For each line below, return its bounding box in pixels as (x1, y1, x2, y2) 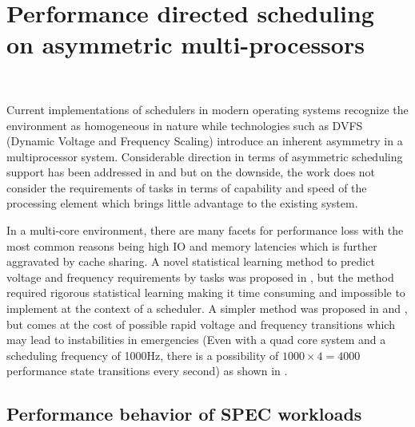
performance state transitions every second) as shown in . (6, 362, 288, 379)
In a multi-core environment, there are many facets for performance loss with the (6, 222, 404, 239)
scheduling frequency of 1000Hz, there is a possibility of (6, 346, 279, 363)
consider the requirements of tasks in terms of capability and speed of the (6, 179, 367, 196)
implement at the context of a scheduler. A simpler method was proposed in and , (6, 300, 408, 317)
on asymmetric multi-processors (6, 28, 365, 61)
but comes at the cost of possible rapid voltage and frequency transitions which (6, 315, 395, 332)
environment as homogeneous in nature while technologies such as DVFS (6, 117, 363, 133)
